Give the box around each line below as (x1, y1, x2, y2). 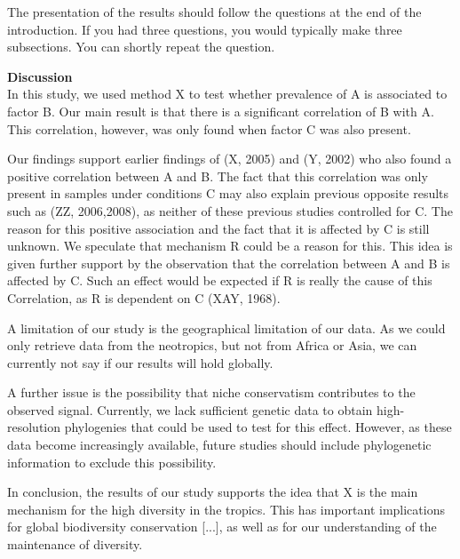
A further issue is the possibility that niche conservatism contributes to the (7, 383, 416, 402)
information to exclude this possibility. (7, 452, 217, 471)
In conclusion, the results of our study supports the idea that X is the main (7, 483, 418, 501)
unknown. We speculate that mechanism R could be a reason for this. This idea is (7, 236, 453, 255)
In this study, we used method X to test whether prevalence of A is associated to (7, 84, 448, 103)
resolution (7, 418, 61, 436)
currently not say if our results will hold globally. (7, 353, 274, 371)
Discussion (7, 67, 73, 85)
